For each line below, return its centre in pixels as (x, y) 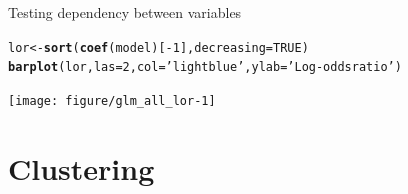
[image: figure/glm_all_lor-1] (112, 100)
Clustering (81, 167)
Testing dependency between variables (125, 12)
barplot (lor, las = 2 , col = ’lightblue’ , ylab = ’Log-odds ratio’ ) (205, 67)
